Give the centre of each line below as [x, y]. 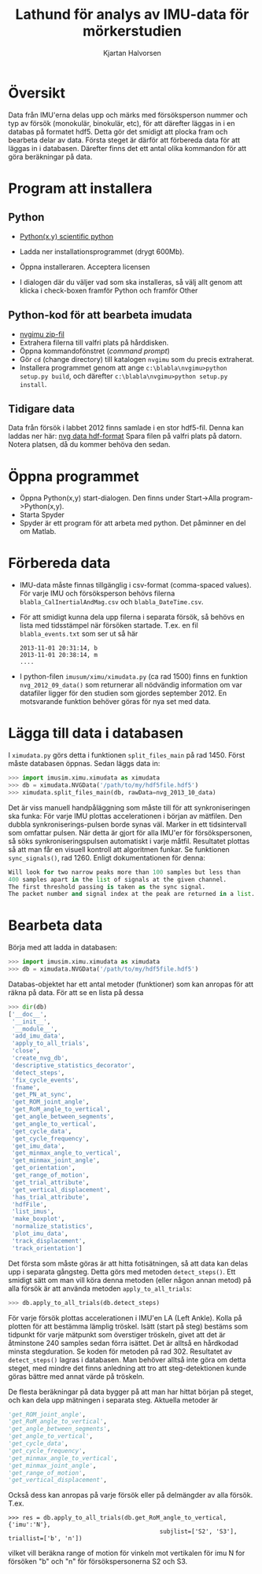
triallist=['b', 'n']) [45, 1539]
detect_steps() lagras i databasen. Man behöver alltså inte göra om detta [127, 1359]
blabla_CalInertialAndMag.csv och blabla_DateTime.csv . [111, 602]
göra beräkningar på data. [50, 157]
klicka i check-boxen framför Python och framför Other [109, 290]
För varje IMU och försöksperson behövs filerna [97, 593]
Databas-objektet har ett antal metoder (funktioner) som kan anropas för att [131, 984]
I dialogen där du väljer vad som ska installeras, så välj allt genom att [131, 282]
